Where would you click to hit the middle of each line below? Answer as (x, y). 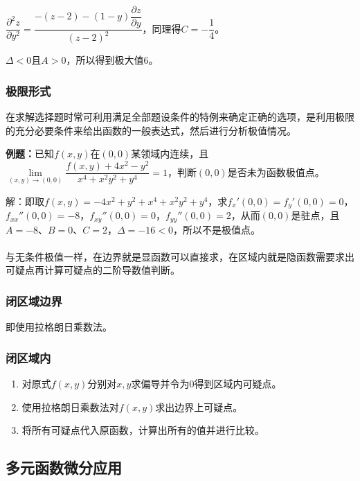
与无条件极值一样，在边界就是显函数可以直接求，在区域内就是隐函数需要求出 (180, 256)
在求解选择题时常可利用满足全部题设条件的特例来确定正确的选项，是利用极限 (180, 117)
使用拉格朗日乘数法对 (70, 406)
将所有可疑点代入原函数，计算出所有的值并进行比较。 (143, 430)
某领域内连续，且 (170, 154)
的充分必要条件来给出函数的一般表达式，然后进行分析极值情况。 (151, 130)
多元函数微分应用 (64, 467)
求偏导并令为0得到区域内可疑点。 (206, 384)
